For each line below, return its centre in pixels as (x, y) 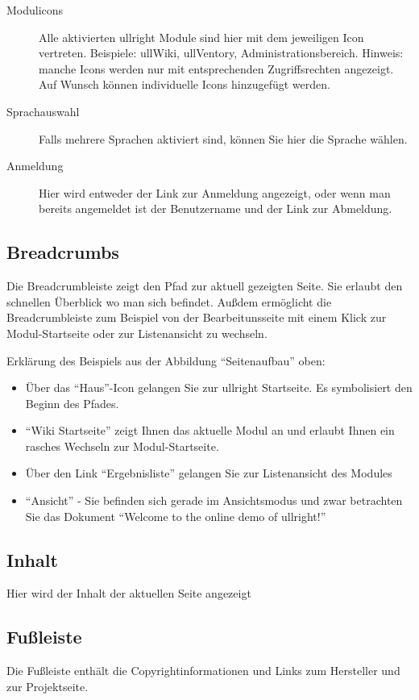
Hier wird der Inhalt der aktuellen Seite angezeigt (129, 593)
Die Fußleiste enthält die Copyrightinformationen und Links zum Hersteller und (203, 671)
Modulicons (35, 10)
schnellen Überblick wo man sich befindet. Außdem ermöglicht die (169, 301)
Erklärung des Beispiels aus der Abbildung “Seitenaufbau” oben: (166, 360)
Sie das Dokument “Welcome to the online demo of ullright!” (176, 516)
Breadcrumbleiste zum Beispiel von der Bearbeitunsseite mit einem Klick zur (197, 317)
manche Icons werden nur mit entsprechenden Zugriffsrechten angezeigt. (216, 68)
